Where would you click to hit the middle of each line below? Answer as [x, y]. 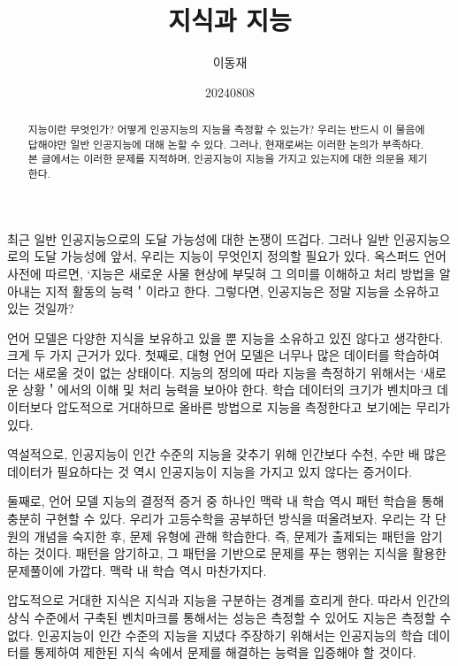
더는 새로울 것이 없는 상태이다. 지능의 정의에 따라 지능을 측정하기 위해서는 [212, 372]
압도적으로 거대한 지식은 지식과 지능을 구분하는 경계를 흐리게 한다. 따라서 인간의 [229, 600]
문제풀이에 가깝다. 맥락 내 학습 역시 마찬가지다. [137, 570]
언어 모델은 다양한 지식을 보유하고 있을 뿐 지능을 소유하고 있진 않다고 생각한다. [225, 337]
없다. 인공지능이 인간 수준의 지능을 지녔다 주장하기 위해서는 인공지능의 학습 [215, 635]
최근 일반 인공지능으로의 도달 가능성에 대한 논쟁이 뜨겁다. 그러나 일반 [198, 238]
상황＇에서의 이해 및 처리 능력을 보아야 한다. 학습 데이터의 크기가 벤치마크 [228, 390]
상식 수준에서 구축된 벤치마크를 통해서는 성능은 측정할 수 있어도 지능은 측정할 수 [229, 618]
